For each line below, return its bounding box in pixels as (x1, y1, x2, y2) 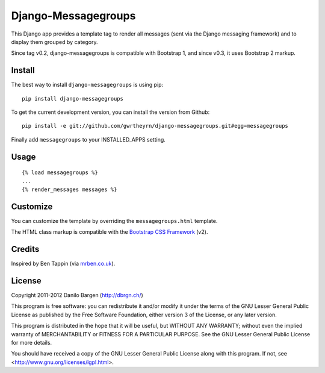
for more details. (11, 339, 52, 346)
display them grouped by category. (11, 38, 99, 45)
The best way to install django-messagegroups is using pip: (11, 81, 164, 89)
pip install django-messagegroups (22, 95, 123, 102)
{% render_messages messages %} (22, 186, 117, 193)
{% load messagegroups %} (22, 169, 99, 176)
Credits (11, 244, 40, 254)
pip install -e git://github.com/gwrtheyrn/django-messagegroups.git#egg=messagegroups (22, 122, 289, 130)
